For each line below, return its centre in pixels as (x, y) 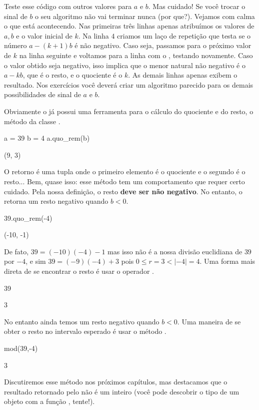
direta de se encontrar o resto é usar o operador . (79, 271)
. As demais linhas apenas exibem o (183, 75)
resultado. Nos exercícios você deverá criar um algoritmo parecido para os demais (129, 84)
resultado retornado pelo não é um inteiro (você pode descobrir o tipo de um (122, 391)
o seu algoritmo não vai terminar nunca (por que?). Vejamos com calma (145, 16)
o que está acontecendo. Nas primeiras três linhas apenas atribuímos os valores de (129, 26)
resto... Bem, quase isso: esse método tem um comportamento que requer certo (124, 181)
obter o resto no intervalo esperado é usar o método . (85, 331)
